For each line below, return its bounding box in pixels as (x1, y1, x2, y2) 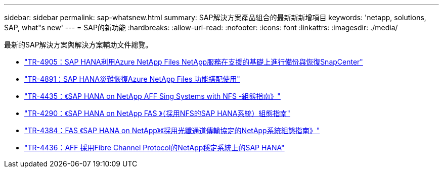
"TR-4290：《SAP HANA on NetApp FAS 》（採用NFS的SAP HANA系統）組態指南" (24, 109, 290, 118)
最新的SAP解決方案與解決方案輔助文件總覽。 (4, 40, 153, 49)
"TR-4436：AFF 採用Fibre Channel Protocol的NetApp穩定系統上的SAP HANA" (24, 143, 285, 152)
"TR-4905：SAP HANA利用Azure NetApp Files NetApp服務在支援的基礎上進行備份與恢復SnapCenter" (24, 58, 363, 66)
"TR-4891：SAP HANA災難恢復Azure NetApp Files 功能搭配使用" (24, 75, 240, 83)
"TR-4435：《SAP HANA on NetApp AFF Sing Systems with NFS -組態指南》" (24, 92, 281, 100)
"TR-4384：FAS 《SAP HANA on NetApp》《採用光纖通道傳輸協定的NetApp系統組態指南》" (24, 126, 320, 135)
